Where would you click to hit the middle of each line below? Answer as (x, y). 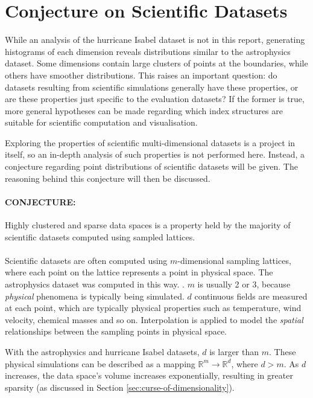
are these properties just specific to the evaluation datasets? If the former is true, (155, 99)
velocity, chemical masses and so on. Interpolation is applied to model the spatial (154, 319)
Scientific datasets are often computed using (86, 260)
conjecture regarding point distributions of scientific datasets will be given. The (151, 166)
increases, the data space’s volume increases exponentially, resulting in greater (149, 375)
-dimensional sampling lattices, (234, 260)
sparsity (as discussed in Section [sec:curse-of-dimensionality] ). (120, 387)
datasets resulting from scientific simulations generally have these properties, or (152, 87)
